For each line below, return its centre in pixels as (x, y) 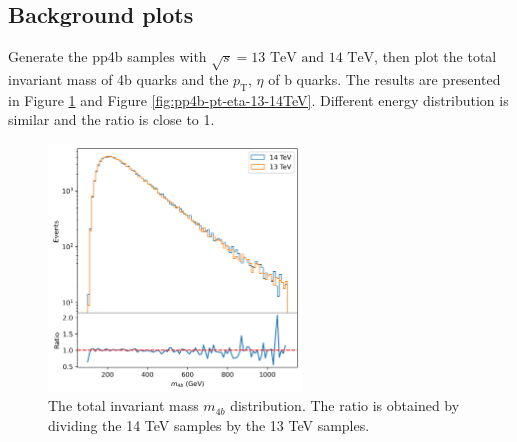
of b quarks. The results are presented (384, 78)
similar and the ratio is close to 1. (111, 119)
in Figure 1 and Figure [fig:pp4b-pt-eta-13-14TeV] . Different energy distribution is (258, 99)
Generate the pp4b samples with (107, 56)
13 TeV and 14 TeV (313, 58)
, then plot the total (435, 56)
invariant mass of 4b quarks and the (118, 78)
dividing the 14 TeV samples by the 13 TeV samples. (209, 425)
